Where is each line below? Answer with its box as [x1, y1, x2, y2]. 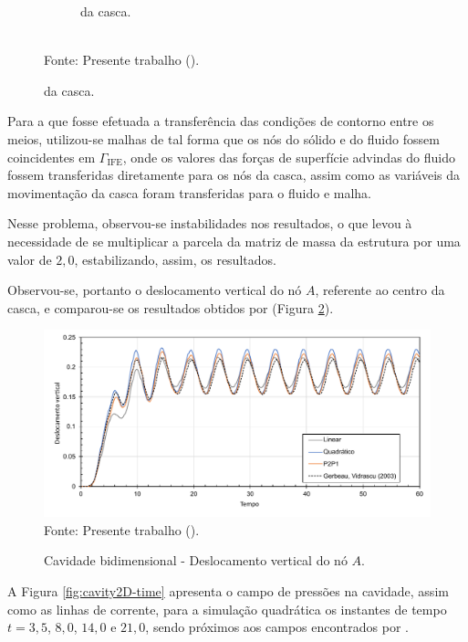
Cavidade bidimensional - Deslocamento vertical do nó [44, 551, 348, 570]
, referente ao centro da [315, 280, 445, 300]
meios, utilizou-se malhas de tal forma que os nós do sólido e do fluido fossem [7, 129, 440, 148]
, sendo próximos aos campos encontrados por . [145, 617, 409, 637]
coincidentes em [7, 147, 96, 166]
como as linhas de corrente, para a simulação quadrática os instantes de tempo [7, 599, 447, 618]
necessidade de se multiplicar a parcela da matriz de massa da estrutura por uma [7, 231, 461, 250]
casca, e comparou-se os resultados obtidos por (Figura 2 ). [7, 298, 334, 317]
